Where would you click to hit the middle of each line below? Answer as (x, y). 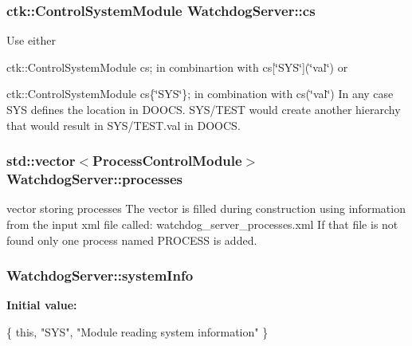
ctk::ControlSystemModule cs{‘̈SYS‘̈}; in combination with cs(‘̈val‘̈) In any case (200, 94)
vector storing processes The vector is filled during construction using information (206, 208)
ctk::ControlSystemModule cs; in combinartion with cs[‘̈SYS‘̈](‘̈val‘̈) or (177, 67)
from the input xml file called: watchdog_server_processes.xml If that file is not (202, 224)
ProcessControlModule (167, 161)
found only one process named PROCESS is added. (132, 240)
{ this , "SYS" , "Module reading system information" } (137, 331)
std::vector (41, 161)
